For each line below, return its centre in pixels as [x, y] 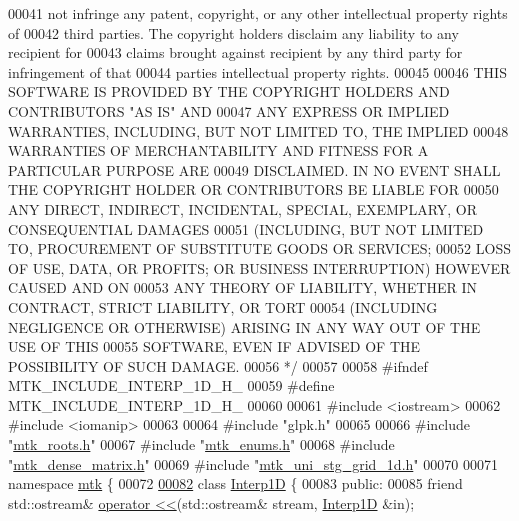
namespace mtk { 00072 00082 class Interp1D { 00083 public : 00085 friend [235, 483]
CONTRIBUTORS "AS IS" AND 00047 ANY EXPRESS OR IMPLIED [229, 110]
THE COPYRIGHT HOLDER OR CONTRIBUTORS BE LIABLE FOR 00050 [253, 189]
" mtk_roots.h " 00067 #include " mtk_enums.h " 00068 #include [201, 444]
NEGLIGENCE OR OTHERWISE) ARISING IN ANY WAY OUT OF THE [244, 326]
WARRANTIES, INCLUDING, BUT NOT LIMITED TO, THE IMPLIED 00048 [258, 130]
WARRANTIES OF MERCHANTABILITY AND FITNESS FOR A [218, 150]
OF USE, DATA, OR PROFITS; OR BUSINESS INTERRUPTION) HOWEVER [259, 267]
